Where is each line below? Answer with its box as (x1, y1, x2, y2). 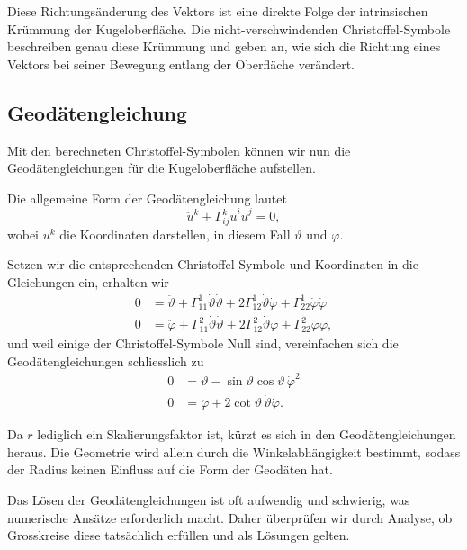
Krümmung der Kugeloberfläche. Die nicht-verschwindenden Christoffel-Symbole (7, 19, 451, 38)
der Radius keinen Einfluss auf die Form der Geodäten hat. (7, 460, 333, 479)
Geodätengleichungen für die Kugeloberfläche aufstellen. (7, 158, 316, 177)
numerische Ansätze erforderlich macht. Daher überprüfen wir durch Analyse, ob (7, 508, 453, 527)
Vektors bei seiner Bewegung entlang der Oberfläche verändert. (7, 54, 355, 73)
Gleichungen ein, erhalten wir (7, 273, 169, 291)
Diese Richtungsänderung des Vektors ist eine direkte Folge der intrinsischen (7, 2, 428, 20)
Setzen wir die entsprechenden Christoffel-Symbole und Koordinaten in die (7, 255, 418, 274)
